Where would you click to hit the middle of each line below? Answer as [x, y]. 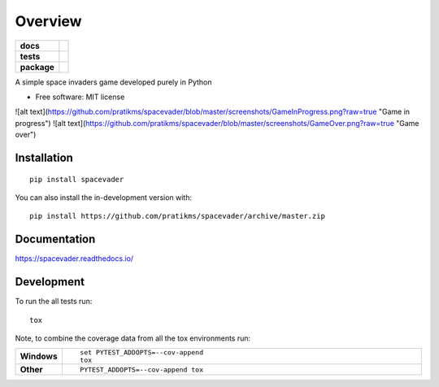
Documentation [55, 239]
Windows [39, 356]
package [37, 67]
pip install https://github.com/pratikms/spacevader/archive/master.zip [177, 216]
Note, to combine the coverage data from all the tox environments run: [133, 338]
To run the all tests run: [54, 302]
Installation [44, 157]
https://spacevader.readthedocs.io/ [74, 259]
